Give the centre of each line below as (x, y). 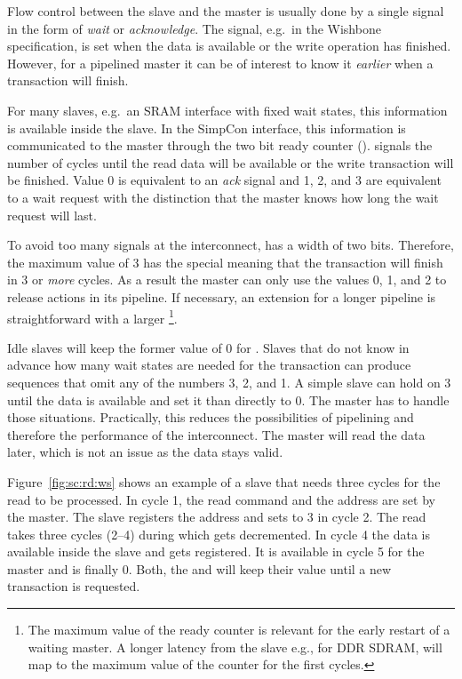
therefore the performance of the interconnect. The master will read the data (216, 434)
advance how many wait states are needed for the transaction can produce (209, 365)
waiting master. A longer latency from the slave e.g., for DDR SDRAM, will (235, 647)
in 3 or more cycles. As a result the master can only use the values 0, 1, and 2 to (227, 280)
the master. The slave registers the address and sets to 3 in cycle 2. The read (217, 517)
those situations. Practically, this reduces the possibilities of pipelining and (211, 417)
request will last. (52, 215)
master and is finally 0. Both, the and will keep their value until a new (199, 568)
